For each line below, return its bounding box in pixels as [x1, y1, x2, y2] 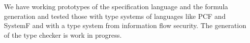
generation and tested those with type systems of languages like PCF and [4, 11, 226, 21]
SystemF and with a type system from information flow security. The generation [4, 20, 247, 30]
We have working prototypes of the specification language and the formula [4, 1, 228, 11]
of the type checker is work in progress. [4, 29, 122, 40]
